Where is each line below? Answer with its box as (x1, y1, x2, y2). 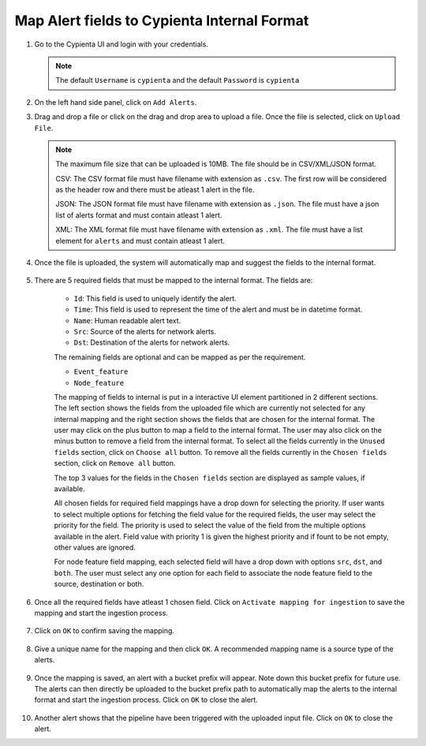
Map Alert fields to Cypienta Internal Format (14, 12, 309, 29)
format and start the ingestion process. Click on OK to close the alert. (34, 695, 258, 705)
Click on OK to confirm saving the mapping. (34, 626, 175, 636)
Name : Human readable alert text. (73, 315, 181, 325)
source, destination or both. (54, 580, 144, 589)
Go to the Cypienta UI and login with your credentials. (34, 39, 209, 49)
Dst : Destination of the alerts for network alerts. (73, 338, 230, 347)
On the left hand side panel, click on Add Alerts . (34, 97, 197, 106)
